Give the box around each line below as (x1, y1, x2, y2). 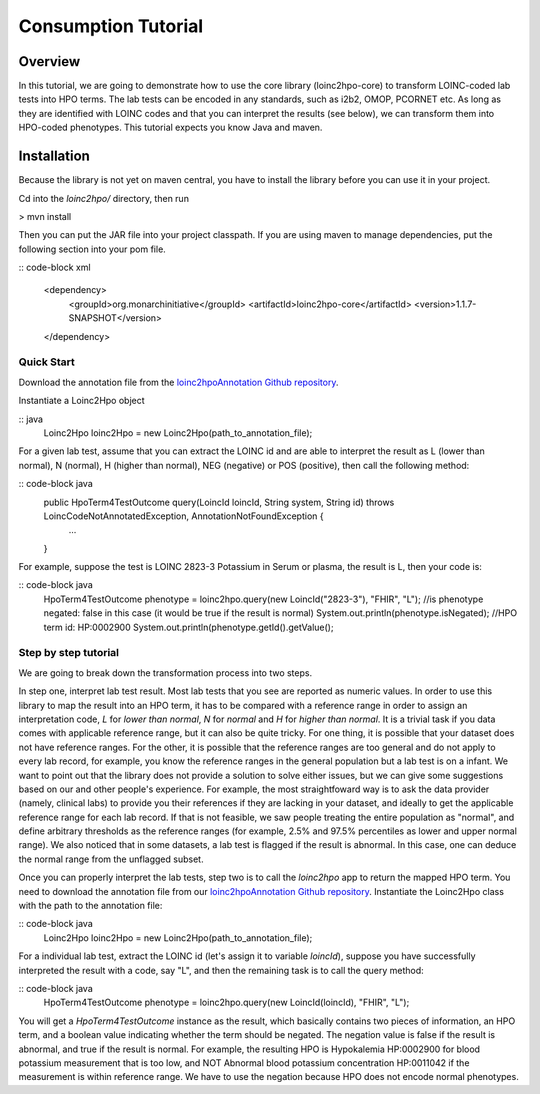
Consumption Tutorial (18, 15, 204, 37)
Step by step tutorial (18, 646, 120, 660)
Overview (18, 53, 81, 70)
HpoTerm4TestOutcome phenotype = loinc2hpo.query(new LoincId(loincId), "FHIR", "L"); (43, 996, 410, 1009)
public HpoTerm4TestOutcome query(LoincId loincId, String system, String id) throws (43, 496, 395, 508)
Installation (18, 148, 90, 165)
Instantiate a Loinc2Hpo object (18, 395, 145, 407)
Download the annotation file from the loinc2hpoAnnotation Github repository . (18, 376, 339, 388)
